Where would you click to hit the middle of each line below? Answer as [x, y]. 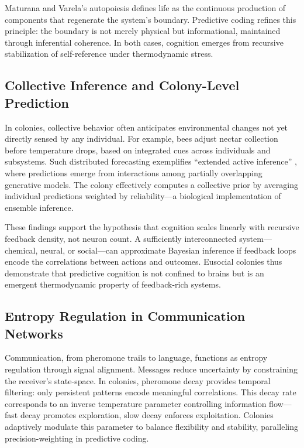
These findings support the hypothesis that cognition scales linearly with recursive [152, 227]
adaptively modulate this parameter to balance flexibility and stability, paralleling [152, 427]
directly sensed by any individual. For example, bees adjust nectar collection [141, 138]
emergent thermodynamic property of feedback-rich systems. [113, 284]
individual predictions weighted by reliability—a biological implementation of [143, 196]
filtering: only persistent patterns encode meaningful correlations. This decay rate [151, 392]
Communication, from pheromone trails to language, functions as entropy [136, 358]
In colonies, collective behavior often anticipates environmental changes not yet [146, 127]
